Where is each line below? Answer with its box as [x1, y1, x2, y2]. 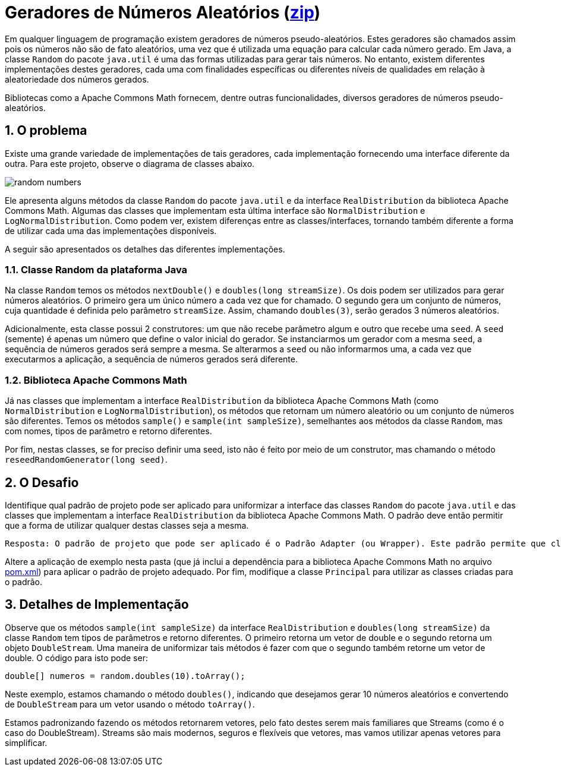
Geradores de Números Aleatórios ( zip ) [5, 2, 321, 23]
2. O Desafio [5, 475, 79, 490]
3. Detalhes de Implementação [5, 597, 189, 612]
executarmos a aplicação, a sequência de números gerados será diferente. [5, 354, 298, 365]
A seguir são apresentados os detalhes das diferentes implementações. [5, 244, 285, 254]
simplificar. [5, 737, 48, 748]
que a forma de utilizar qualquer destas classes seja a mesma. [5, 520, 249, 530]
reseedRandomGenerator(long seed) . [5, 454, 168, 465]
